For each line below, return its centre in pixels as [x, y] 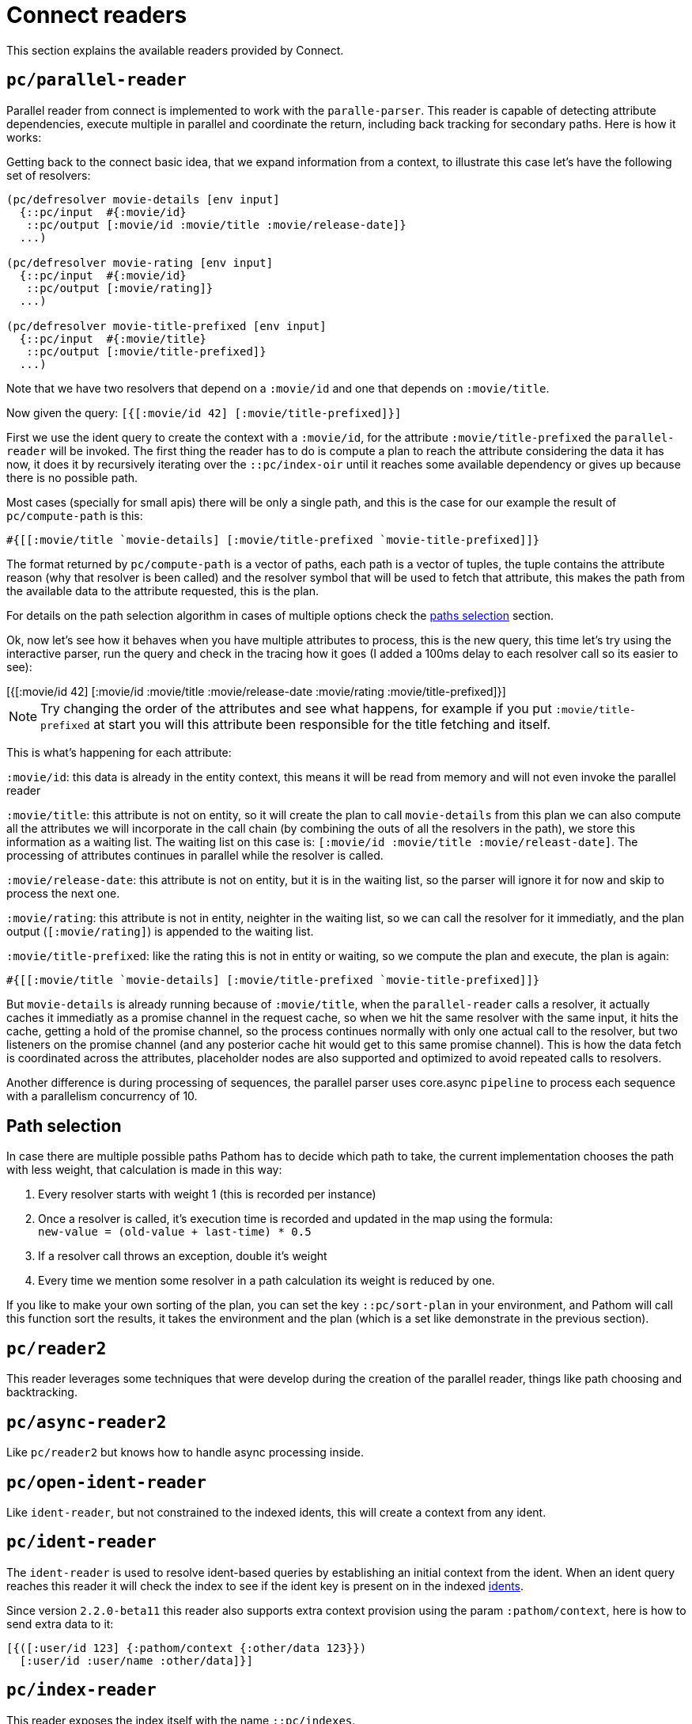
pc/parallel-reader [96, 80]
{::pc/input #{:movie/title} [113, 338]
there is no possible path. [72, 477]
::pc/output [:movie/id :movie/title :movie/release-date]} [216, 224]
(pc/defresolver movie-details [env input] [143, 199]
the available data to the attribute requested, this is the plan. [163, 590]
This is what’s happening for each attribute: [119, 752]
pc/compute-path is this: [75, 515]
